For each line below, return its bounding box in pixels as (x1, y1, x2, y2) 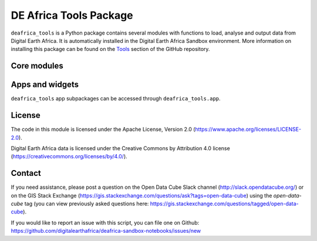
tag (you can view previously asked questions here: (24, 200, 149, 208)
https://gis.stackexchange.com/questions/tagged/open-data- (150, 200, 299, 208)
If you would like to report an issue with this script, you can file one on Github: (11, 219, 200, 226)
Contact (11, 168, 41, 178)
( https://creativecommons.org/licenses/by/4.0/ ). (11, 153, 127, 160)
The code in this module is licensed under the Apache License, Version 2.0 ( (11, 126, 195, 133)
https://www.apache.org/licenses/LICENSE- (194, 126, 302, 133)
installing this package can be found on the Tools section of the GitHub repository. (11, 46, 210, 53)
